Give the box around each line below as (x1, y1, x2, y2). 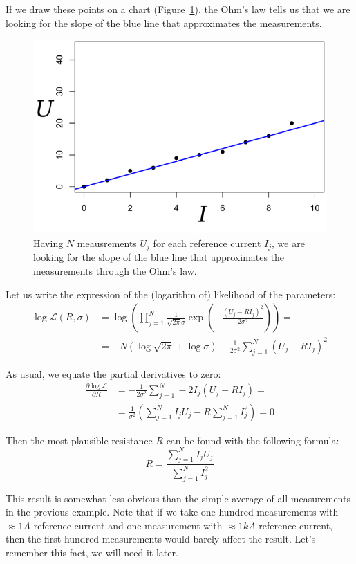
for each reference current (153, 236, 261, 251)
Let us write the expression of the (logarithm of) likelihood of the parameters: (6, 286, 336, 301)
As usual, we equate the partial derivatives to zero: (6, 366, 221, 381)
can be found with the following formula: (166, 433, 339, 447)
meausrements (77, 236, 137, 251)
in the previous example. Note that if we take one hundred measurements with (6, 504, 339, 519)
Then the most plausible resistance (6, 433, 153, 447)
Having (33, 236, 64, 251)
